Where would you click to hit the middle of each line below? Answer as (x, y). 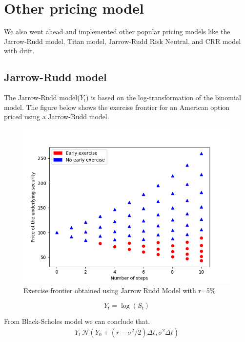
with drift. (19, 51)
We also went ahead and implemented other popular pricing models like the (117, 32)
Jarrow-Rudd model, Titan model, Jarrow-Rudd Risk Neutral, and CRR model (122, 41)
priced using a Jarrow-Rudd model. (57, 117)
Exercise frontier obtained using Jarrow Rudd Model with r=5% (120, 290)
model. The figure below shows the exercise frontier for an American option (117, 107)
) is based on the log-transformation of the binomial (163, 97)
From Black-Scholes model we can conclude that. (77, 321)
